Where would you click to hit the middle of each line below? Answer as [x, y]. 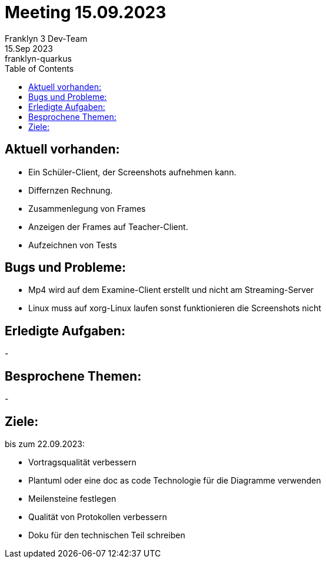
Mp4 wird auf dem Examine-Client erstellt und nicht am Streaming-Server [171, 290]
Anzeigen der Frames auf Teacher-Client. [108, 226]
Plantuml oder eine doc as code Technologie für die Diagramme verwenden [175, 480]
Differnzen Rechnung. [71, 190]
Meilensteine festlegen [72, 498]
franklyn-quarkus [38, 58]
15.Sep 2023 [29, 48]
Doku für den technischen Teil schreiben [107, 535]
